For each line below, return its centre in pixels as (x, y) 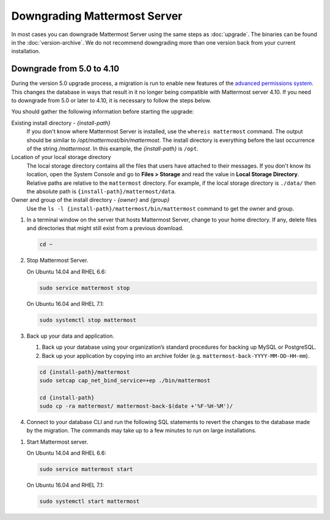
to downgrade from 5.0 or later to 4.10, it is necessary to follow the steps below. (111, 100)
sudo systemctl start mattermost (90, 501)
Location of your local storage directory (61, 157)
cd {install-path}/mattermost (85, 372)
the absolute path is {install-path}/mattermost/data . (101, 191)
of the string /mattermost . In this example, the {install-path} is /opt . (112, 148)
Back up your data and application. (70, 336)
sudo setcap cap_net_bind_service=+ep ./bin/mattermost (125, 380)
